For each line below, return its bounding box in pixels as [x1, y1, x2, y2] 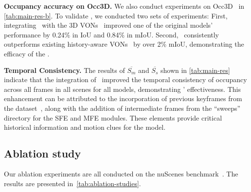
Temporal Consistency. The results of [4, 65, 125, 75]
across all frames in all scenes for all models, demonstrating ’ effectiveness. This [4, 84, 241, 94]
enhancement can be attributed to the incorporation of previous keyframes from [4, 93, 242, 104]
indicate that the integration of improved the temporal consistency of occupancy [4, 74, 247, 85]
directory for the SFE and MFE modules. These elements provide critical [4, 112, 222, 122]
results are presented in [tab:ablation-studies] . [4, 178, 141, 188]
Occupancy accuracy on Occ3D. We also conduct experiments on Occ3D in [4, 1, 245, 11]
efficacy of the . [4, 48, 50, 58]
